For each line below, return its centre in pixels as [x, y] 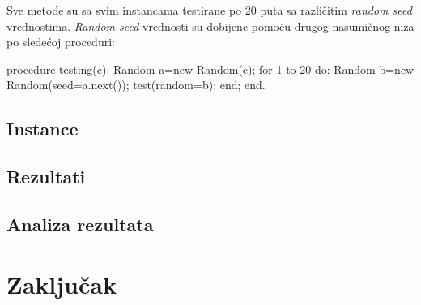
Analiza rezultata [80, 223]
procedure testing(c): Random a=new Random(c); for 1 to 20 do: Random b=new [210, 69]
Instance [43, 129]
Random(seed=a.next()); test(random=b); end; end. [136, 85]
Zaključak [62, 284]
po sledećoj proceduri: [61, 42]
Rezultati [46, 176]
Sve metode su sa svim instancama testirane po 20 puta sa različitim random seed [209, 10]
